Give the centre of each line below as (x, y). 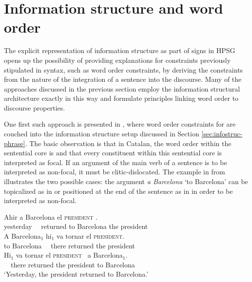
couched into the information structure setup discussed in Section (102, 134)
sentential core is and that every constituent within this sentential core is (113, 153)
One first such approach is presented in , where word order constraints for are (120, 124)
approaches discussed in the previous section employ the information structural (122, 88)
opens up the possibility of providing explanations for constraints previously (117, 60)
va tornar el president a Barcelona (69, 255)
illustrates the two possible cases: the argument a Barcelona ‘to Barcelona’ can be (126, 181)
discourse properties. (35, 107)
